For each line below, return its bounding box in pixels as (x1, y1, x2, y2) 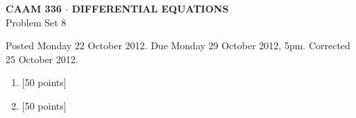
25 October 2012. (6, 51, 78, 66)
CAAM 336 (6, 1, 62, 15)
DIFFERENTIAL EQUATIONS (71, 1, 229, 15)
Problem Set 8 (6, 15, 67, 29)
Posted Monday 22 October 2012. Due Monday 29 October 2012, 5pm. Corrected (6, 38, 350, 53)
